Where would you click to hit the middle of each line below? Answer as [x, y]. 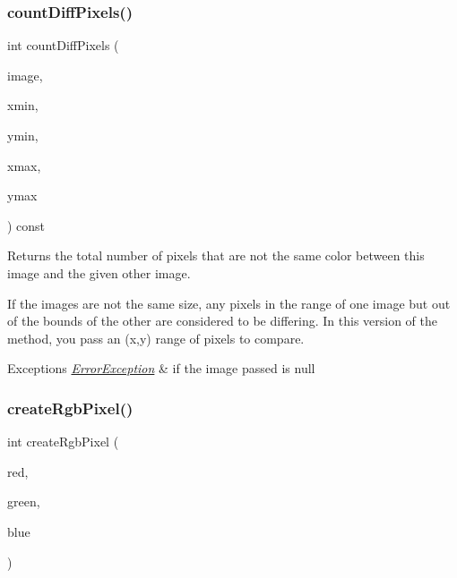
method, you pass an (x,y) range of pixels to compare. [156, 338]
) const [26, 225]
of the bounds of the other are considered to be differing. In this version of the [223, 321]
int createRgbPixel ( [63, 442]
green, [24, 501]
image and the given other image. [99, 272]
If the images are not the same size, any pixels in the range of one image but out [229, 303]
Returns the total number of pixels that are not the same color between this [216, 255]
